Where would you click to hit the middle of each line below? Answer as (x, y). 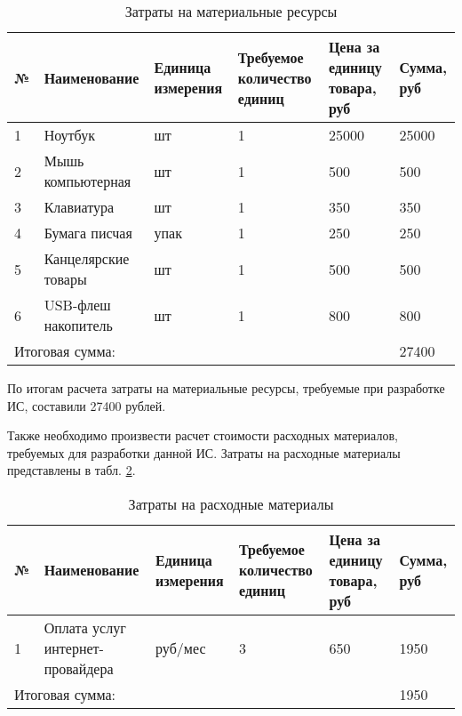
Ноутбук (69, 135)
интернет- (74, 648)
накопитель (78, 325)
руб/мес (181, 648)
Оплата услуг (85, 627)
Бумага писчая (88, 233)
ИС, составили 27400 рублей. (87, 405)
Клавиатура (79, 207)
